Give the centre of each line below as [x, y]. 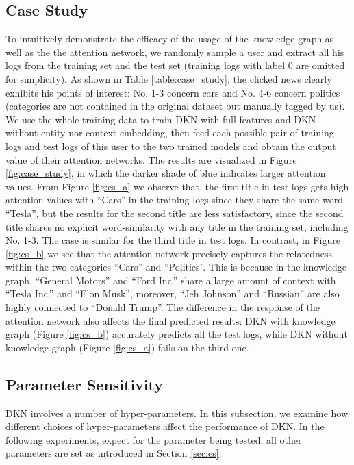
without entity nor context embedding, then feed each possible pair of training [170, 133]
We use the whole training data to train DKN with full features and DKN [161, 119]
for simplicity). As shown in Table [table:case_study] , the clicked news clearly [169, 78]
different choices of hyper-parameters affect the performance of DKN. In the [165, 426]
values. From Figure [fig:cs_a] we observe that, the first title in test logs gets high [177, 186]
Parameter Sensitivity [85, 384]
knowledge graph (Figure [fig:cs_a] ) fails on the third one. [127, 347]
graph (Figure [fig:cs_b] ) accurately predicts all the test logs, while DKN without [177, 334]
